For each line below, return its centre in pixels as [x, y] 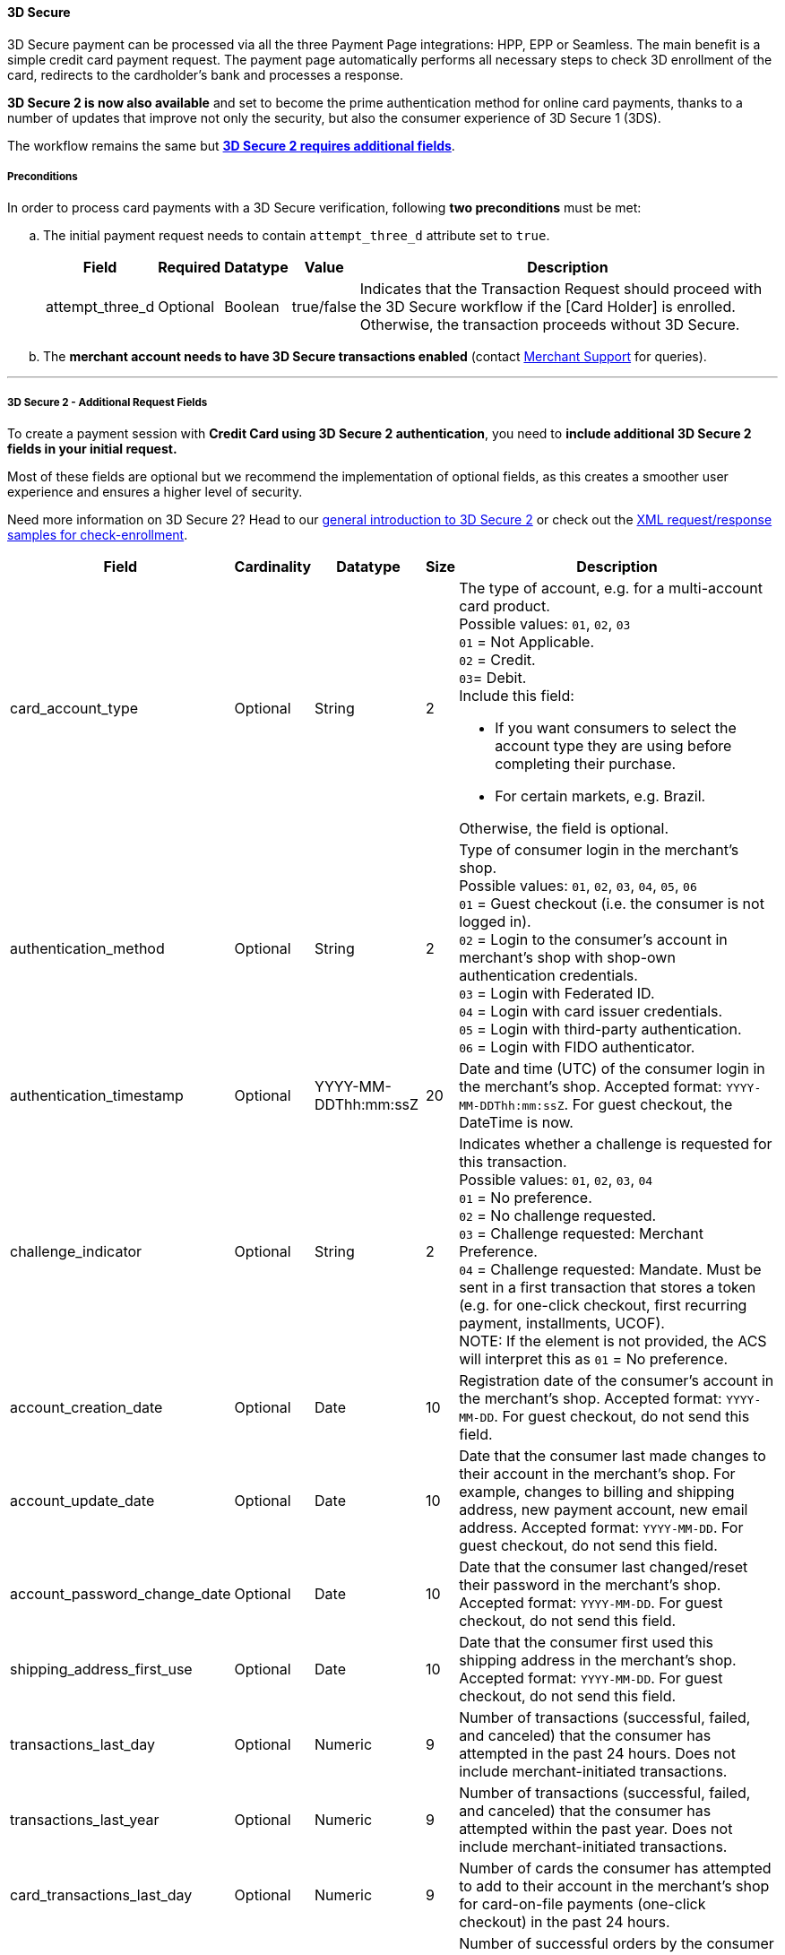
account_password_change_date [121, 1594]
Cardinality [273, 567]
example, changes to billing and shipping [597, 1492]
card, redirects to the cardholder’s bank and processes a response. [205, 74]
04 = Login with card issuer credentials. [591, 1012]
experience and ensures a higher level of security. [155, 492]
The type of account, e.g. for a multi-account [611, 588]
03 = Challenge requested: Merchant [581, 1234]
